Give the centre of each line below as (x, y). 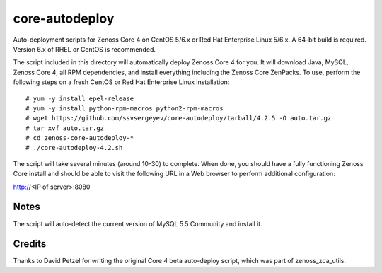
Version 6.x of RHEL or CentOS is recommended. (84, 49)
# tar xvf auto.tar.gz (65, 128)
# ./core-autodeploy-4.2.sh (74, 148)
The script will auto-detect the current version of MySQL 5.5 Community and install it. (138, 223)
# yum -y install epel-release (80, 98)
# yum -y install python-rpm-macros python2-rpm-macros (125, 108)
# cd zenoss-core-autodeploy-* (80, 138)
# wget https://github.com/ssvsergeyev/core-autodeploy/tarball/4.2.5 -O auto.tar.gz (179, 118)
